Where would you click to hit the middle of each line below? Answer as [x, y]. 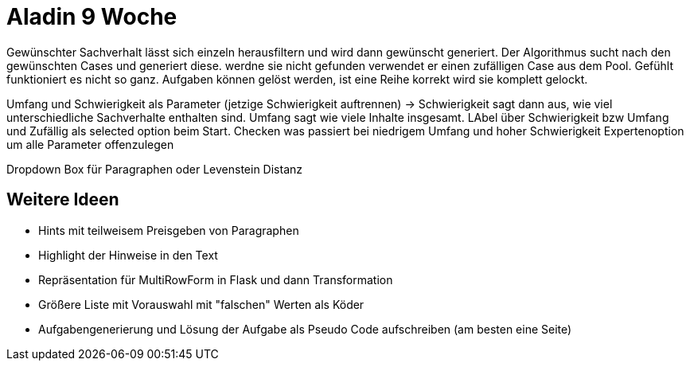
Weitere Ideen [63, 200]
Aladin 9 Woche [92, 17]
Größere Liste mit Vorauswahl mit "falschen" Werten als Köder [201, 304]
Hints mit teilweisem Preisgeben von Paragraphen [169, 230]
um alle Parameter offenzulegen [90, 144]
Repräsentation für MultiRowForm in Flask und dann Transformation [216, 279]
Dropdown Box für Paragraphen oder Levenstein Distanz [155, 169]
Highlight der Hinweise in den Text [128, 255]
